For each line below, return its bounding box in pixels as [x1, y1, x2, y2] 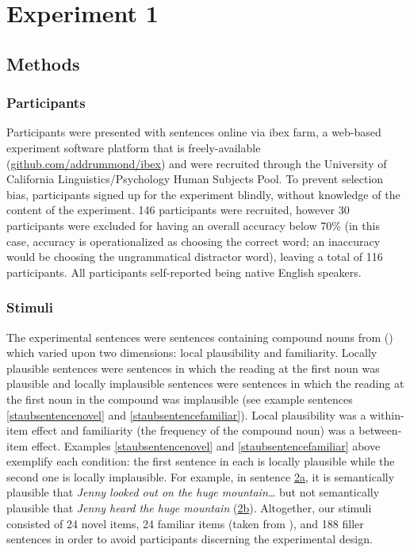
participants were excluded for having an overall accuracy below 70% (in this [6, 217, 380, 233]
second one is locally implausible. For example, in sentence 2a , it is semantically [6, 468, 395, 485]
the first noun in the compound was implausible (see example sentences [6, 390, 353, 407]
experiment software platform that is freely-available [6, 139, 261, 155]
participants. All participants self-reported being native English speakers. [6, 263, 362, 280]
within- [370, 406, 404, 423]
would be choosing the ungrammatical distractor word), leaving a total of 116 [6, 248, 383, 265]
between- [358, 422, 402, 439]
